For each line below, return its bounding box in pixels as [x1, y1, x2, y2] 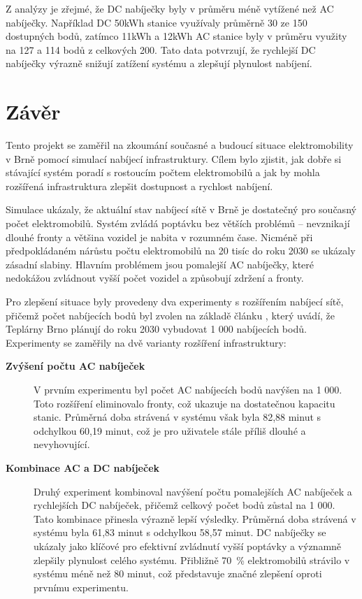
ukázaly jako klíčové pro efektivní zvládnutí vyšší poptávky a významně [34, 538, 342, 553]
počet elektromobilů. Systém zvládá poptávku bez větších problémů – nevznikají [6, 216, 350, 231]
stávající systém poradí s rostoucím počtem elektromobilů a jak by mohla [6, 165, 320, 180]
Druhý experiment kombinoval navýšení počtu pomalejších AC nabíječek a [34, 484, 352, 498]
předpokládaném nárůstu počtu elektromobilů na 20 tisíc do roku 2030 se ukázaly [6, 243, 356, 258]
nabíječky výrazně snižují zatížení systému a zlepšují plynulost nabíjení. [6, 56, 312, 71]
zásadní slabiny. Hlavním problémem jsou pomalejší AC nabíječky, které [6, 257, 314, 271]
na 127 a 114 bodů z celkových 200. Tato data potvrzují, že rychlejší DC [6, 42, 316, 57]
